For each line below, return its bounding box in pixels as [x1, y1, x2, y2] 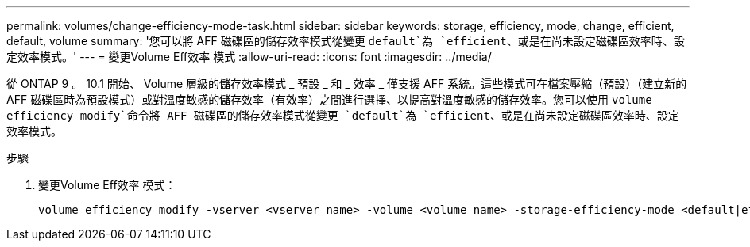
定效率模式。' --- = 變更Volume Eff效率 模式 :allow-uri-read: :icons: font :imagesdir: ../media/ [6, 50, 492, 63]
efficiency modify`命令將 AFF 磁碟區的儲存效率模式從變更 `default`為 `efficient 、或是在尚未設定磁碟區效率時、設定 [6, 108, 679, 122]
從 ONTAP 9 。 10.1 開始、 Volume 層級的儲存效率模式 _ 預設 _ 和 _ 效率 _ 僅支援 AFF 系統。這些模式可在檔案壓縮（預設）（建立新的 [6, 77, 687, 90]
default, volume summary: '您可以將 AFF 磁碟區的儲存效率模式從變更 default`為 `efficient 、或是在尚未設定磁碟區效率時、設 [6, 34, 685, 47]
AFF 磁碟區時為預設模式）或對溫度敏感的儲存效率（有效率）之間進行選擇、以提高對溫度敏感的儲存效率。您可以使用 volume [6, 93, 652, 106]
